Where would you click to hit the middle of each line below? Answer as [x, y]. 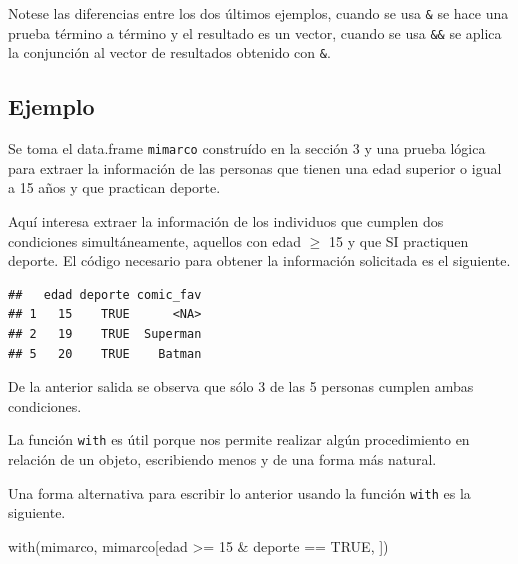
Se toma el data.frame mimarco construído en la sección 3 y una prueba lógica [247, 148]
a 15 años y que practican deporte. [114, 187]
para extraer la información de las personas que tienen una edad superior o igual [255, 167]
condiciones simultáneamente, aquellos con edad [155, 240]
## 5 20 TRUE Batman [105, 353]
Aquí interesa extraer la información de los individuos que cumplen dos [226, 221]
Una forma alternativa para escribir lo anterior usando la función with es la [239, 492]
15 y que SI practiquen [399, 240]
